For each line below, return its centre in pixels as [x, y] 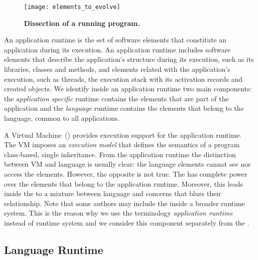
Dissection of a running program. [82, 23]
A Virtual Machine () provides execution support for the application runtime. [123, 134]
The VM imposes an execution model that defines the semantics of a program [122, 144]
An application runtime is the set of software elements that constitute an [115, 40]
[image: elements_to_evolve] [72, 7]
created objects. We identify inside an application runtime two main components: [128, 89]
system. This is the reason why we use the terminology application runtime [119, 213]
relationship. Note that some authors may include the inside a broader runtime [125, 203]
